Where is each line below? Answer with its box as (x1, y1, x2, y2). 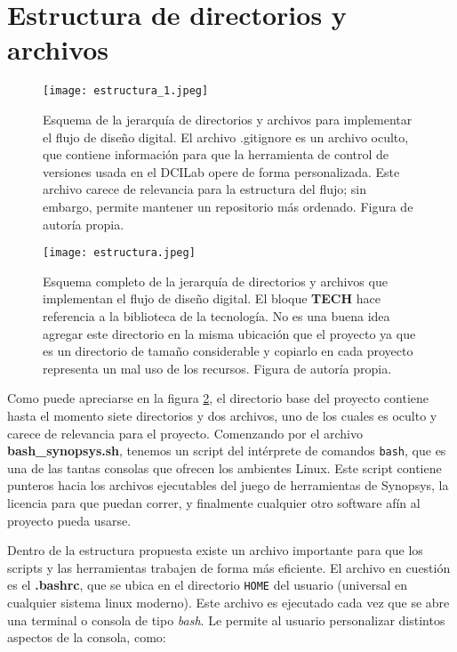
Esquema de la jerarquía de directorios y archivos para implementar (43, 109, 413, 128)
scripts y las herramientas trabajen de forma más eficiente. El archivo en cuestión (7, 558, 451, 576)
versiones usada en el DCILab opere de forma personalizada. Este (43, 162, 400, 181)
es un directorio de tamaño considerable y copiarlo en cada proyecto (43, 342, 413, 360)
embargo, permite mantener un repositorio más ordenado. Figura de (43, 197, 413, 215)
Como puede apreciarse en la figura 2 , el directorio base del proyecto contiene (7, 389, 429, 407)
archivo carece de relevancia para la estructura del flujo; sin (43, 180, 366, 198)
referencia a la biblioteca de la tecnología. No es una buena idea (43, 306, 390, 325)
